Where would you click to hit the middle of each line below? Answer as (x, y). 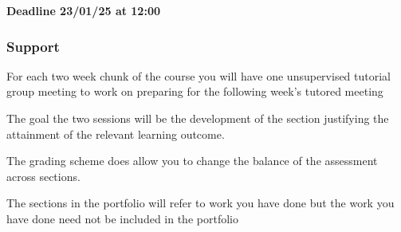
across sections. (43, 176)
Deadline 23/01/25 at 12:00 (83, 10)
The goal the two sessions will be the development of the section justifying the (198, 118)
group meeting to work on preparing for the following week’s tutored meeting (195, 91)
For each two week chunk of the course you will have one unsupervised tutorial (199, 75)
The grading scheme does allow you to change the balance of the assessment (192, 161)
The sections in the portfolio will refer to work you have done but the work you (200, 203)
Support (33, 46)
